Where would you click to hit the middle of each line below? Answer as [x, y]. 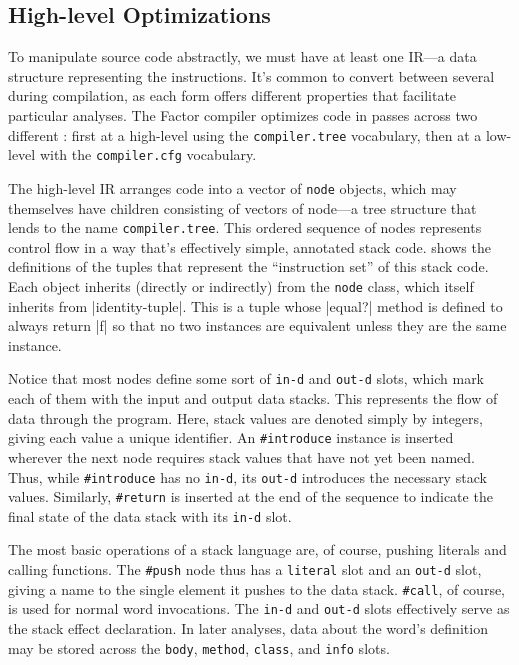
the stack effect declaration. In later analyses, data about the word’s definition [248, 628]
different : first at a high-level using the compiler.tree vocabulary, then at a [245, 134]
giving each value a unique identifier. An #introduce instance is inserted [231, 437]
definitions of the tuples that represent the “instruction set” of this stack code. [248, 266]
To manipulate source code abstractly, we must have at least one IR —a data [242, 56]
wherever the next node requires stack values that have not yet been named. [242, 456]
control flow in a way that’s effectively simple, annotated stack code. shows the [249, 246]
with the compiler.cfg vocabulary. [148, 154]
